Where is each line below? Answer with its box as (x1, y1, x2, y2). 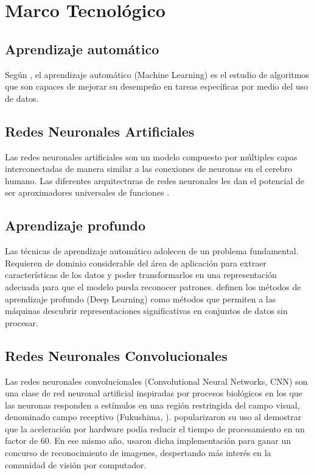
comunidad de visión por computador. (5, 458, 147, 471)
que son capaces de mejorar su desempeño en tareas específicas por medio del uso (5, 80, 309, 93)
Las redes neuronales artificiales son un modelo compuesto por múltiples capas (5, 150, 298, 163)
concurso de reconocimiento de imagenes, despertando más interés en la (5, 446, 271, 459)
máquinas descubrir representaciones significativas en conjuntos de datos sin (5, 304, 288, 317)
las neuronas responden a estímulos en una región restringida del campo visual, (5, 398, 300, 411)
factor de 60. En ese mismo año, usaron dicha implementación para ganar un (5, 434, 291, 447)
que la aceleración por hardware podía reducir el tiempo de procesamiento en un (5, 422, 305, 435)
